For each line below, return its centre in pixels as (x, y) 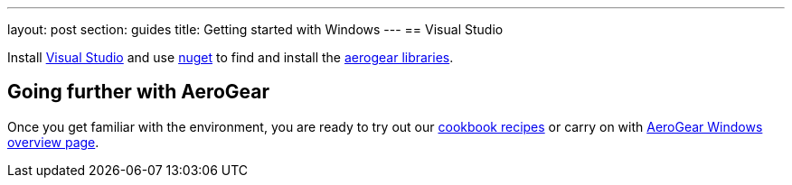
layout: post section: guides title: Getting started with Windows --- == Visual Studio (255, 29)
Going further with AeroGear (139, 92)
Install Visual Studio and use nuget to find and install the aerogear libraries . (231, 57)
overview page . (53, 142)
